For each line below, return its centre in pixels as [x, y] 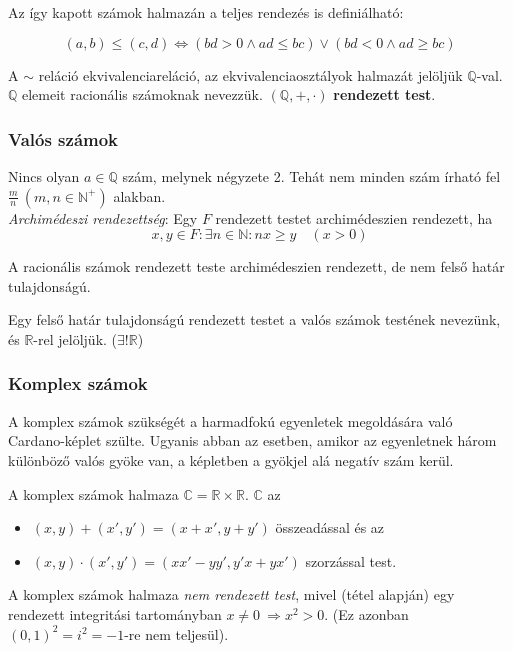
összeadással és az [330, 527]
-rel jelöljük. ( [75, 338]
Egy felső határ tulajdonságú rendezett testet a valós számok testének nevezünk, [254, 319]
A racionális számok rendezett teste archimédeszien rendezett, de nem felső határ [256, 266]
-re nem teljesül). [176, 633]
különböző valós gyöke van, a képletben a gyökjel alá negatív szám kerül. [231, 459]
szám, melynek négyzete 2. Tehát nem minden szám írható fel [311, 176]
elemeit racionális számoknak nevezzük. [142, 94]
